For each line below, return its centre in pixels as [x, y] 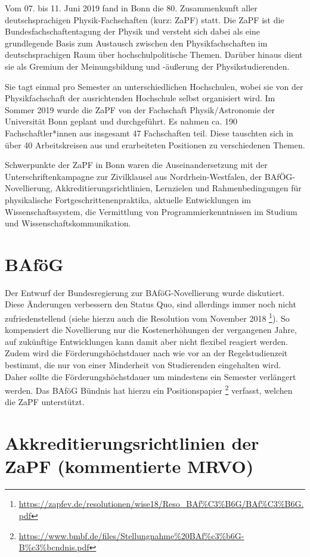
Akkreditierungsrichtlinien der [132, 443]
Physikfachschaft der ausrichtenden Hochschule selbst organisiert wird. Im [140, 98]
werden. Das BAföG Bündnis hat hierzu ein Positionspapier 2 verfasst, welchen [149, 389]
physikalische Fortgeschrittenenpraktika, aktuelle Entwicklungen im [128, 199]
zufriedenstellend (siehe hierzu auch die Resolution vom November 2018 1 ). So [147, 317]
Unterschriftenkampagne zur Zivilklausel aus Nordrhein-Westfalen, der [134, 176]
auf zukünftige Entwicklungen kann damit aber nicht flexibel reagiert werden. [146, 341]
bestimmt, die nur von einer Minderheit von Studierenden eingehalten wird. [143, 365]
